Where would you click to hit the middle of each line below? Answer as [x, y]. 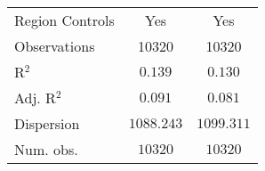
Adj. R [35, 98]
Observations [55, 46]
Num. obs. [46, 149]
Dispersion [47, 123]
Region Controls [64, 20]
